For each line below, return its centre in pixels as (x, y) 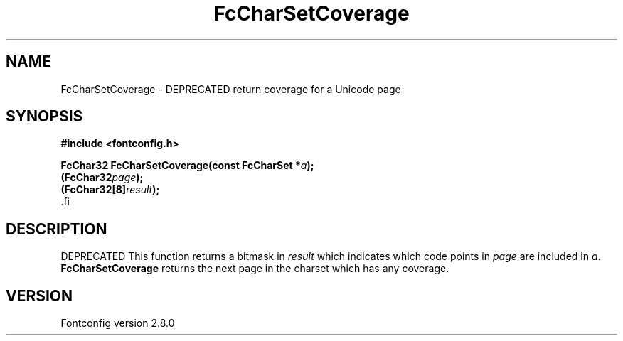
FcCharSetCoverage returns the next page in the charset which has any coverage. (255, 269)
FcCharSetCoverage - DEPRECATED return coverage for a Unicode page (231, 89)
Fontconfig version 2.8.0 (118, 323)
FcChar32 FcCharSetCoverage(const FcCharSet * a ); (187, 166)
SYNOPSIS (44, 117)
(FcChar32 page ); (102, 178)
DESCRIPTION (57, 229)
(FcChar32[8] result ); (110, 190)
